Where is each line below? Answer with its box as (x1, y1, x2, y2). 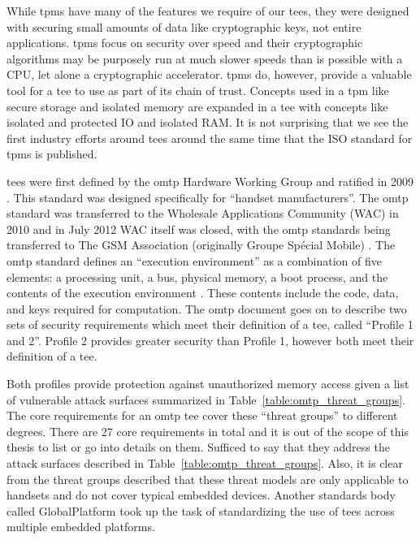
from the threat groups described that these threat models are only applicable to (6, 470, 409, 487)
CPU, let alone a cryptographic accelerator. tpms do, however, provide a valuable (6, 66, 412, 83)
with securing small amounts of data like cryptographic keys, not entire (6, 18, 362, 35)
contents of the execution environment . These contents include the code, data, (6, 284, 399, 301)
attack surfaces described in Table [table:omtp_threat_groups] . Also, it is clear (6, 455, 403, 472)
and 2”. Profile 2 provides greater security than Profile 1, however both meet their (6, 331, 414, 348)
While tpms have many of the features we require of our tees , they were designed (6, 2, 409, 19)
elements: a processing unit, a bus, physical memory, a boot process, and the (6, 268, 388, 285)
